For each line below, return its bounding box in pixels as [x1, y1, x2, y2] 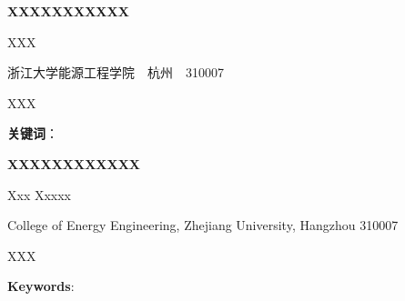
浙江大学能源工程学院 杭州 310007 [7, 63, 224, 82]
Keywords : [7, 276, 75, 296]
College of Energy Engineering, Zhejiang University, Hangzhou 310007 [7, 216, 399, 235]
